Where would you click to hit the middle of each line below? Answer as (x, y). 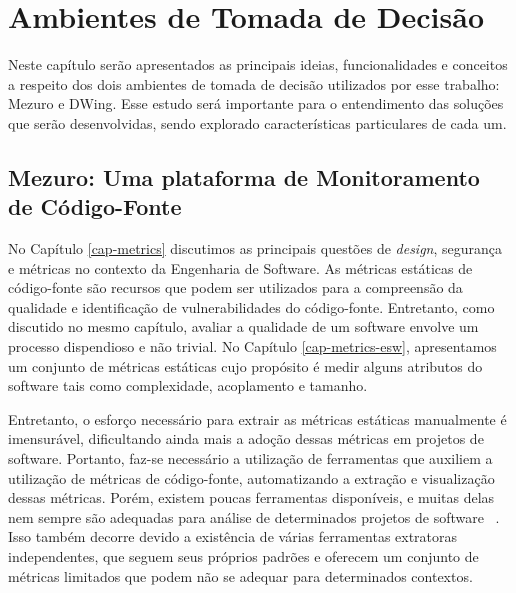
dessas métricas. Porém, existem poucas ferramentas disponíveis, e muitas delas (251, 497)
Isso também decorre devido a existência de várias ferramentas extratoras (233, 536)
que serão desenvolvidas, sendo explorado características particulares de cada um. (257, 122)
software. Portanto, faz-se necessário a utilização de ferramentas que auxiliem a (250, 458)
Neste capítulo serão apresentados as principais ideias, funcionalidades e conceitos (258, 64)
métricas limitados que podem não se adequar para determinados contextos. (240, 575)
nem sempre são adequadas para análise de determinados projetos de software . (254, 516)
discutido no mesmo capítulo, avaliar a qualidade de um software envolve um (243, 326)
